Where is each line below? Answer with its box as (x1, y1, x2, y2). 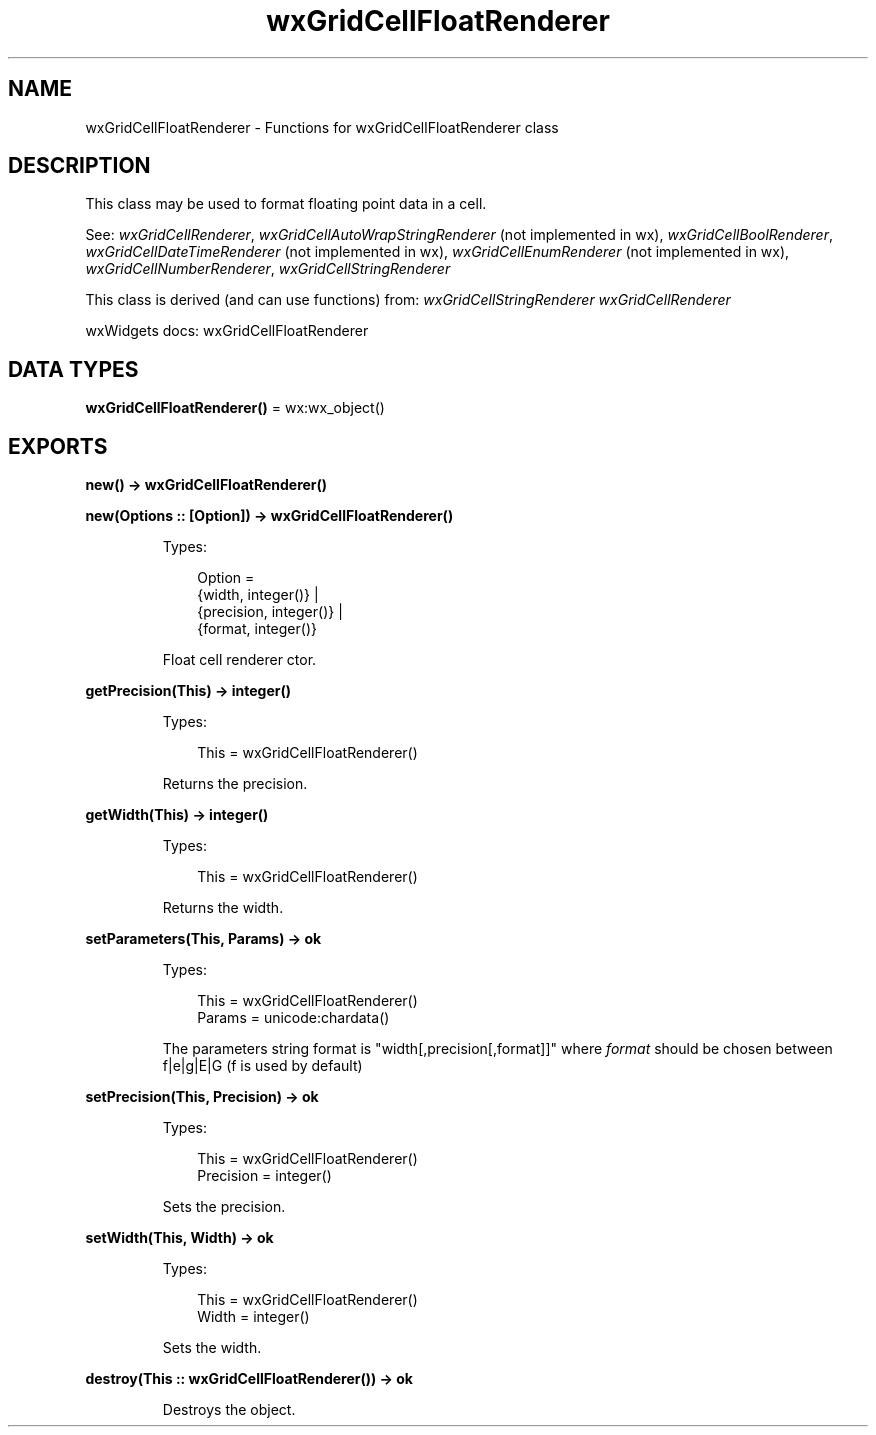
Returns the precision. (162, 775, 308, 793)
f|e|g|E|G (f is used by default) (162, 1057, 363, 1075)
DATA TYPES (8, 356, 139, 382)
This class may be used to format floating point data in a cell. (85, 195, 487, 213)
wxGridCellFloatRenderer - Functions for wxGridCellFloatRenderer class (85, 118, 559, 136)
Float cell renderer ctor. (162, 651, 317, 669)
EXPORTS (8, 433, 108, 459)
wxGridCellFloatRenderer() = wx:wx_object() (85, 399, 385, 417)
